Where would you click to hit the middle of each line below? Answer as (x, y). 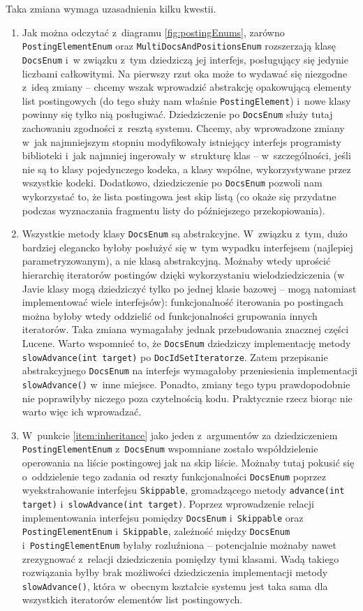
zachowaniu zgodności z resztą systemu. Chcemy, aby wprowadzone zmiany (183, 128)
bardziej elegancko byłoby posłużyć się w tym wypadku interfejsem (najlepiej (187, 247)
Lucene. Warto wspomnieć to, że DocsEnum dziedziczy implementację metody (186, 343)
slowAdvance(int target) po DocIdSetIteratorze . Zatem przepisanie (175, 356)
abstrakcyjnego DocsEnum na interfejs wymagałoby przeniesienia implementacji (190, 370)
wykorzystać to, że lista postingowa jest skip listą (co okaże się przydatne (179, 197)
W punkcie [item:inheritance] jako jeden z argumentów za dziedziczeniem (180, 435)
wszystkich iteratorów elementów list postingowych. (132, 599)
